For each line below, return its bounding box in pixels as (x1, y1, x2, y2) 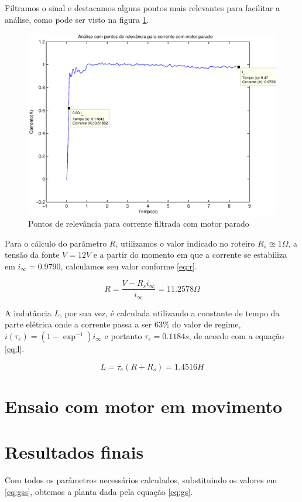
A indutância (5, 306, 52, 319)
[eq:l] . (5, 342, 25, 354)
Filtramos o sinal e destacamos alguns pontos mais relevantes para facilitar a (5, 2, 280, 13)
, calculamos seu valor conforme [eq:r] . (60, 259, 197, 272)
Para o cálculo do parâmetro (5, 237, 107, 249)
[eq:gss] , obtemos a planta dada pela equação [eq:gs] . (5, 485, 193, 497)
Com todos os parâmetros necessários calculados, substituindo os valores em (5, 474, 277, 486)
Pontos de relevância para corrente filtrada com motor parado (28, 217, 249, 229)
